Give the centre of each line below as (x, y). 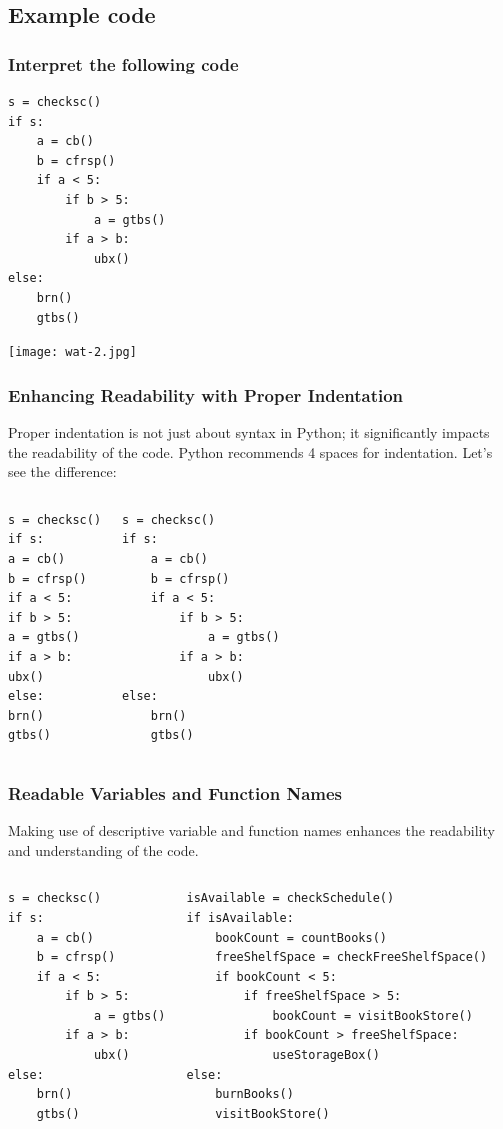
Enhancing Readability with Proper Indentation (206, 394)
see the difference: (62, 471)
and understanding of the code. (103, 849)
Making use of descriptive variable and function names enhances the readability (251, 830)
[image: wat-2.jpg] (72, 352)
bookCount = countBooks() (301, 937)
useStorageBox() (326, 1055)
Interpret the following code (123, 63)
